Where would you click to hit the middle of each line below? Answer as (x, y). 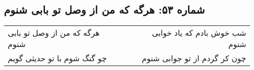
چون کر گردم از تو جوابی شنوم (194, 58)
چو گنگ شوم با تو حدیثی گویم (57, 58)
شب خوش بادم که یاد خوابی (199, 33)
